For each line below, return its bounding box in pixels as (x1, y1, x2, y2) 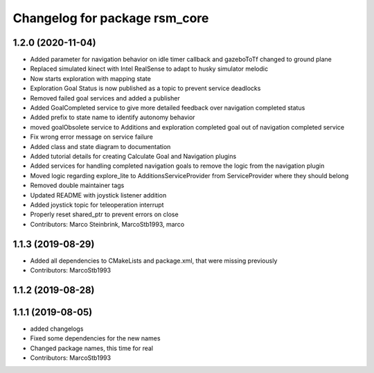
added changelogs (30, 324, 84, 333)
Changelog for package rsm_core (12, 10, 209, 26)
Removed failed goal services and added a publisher (30, 94, 180, 102)
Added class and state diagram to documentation (30, 142, 171, 150)
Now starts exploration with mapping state (30, 74, 152, 83)
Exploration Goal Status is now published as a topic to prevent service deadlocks (30, 84, 261, 93)
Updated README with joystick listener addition (30, 191, 167, 199)
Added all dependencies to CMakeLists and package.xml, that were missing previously (30, 257, 278, 265)
